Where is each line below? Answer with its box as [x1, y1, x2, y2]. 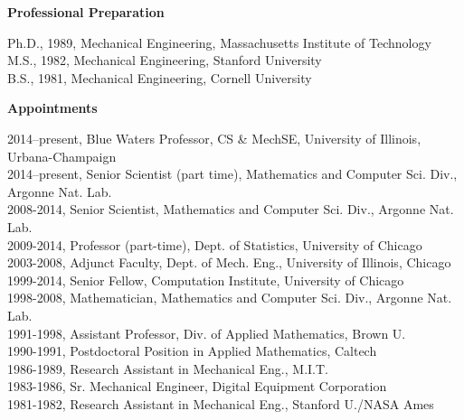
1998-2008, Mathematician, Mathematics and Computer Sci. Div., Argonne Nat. [7, 288, 452, 307]
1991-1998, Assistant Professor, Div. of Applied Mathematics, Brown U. [7, 323, 406, 342]
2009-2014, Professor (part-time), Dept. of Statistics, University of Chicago [7, 235, 422, 254]
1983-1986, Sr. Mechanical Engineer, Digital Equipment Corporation [7, 377, 387, 396]
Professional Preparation [7, 3, 165, 21]
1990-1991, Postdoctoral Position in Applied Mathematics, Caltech [7, 341, 377, 360]
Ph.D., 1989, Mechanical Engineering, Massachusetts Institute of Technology [7, 33, 431, 51]
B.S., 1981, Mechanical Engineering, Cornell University [7, 68, 312, 87]
